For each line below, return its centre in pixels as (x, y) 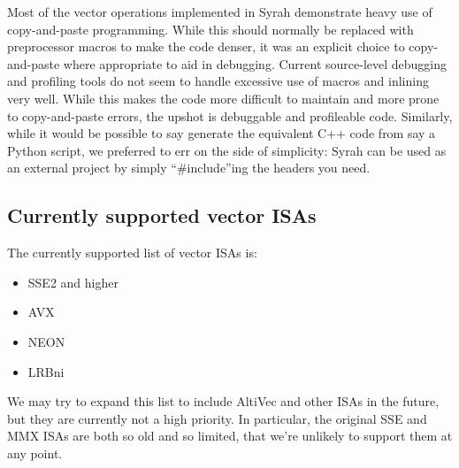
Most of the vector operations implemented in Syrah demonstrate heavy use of (220, 12)
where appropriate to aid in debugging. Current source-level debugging (255, 63)
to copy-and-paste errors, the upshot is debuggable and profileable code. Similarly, (230, 115)
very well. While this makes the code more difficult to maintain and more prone (223, 98)
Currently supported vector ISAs (162, 215)
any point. (35, 453)
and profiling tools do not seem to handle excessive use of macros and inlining (218, 81)
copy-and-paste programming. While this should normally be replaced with (210, 29)
